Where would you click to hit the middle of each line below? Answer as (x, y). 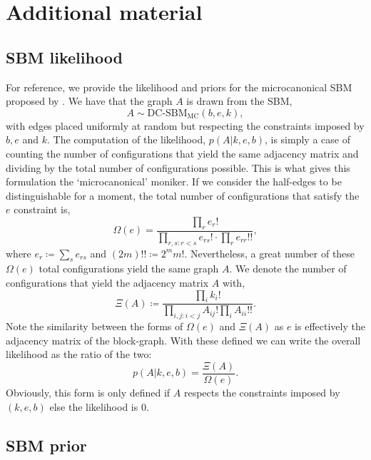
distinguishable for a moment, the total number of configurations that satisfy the (183, 195)
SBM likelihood (64, 57)
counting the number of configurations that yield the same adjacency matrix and (182, 153)
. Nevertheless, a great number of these (270, 253)
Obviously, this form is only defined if (88, 392)
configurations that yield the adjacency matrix (107, 282)
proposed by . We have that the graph (89, 101)
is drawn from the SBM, (239, 101)
